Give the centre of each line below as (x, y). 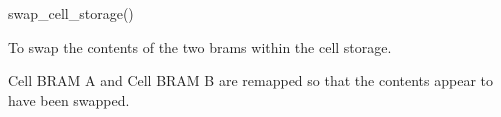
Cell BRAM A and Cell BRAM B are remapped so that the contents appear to (250, 80)
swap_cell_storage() (71, 13)
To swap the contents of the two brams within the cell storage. (200, 46)
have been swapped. (69, 99)
